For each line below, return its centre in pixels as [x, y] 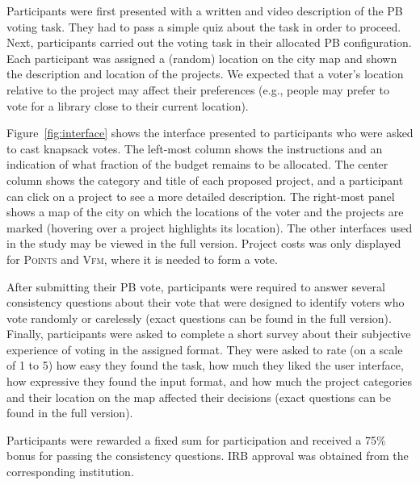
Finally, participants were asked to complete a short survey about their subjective [209, 334]
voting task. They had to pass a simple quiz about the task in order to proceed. [204, 26]
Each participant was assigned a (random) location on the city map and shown [202, 58]
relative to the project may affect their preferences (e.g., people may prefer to [198, 89]
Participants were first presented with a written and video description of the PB [205, 10]
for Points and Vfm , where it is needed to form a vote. [142, 259]
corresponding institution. [70, 472]
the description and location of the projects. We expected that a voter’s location [205, 74]
